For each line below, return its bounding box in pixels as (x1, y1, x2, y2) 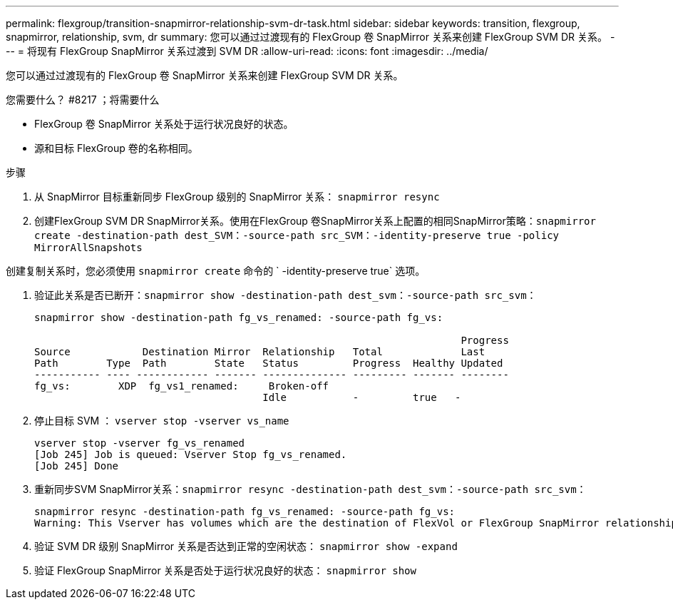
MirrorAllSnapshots (34, 242, 143, 253)
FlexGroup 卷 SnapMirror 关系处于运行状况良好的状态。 (34, 118, 294, 130)
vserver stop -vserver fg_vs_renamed (34, 437, 245, 449)
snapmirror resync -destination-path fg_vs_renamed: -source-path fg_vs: (34, 506, 456, 517)
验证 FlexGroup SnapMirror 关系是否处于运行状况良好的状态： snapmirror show (34, 564, 416, 576)
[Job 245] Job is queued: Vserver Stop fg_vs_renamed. (34, 449, 347, 460)
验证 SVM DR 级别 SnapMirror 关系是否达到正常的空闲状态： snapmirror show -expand (34, 540, 458, 552)
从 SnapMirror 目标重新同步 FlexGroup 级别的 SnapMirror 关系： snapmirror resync (34, 190, 440, 203)
